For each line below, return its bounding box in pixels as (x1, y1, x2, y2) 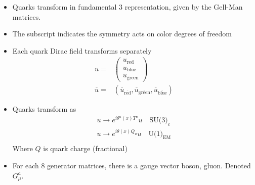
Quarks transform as (12, 103, 76, 114)
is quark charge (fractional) (43, 143, 127, 154)
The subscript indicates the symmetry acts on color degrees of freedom (12, 28, 232, 39)
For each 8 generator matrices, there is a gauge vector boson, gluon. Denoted (12, 160, 251, 170)
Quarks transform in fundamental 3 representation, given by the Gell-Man (12, 2, 243, 12)
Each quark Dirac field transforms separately (12, 45, 152, 56)
